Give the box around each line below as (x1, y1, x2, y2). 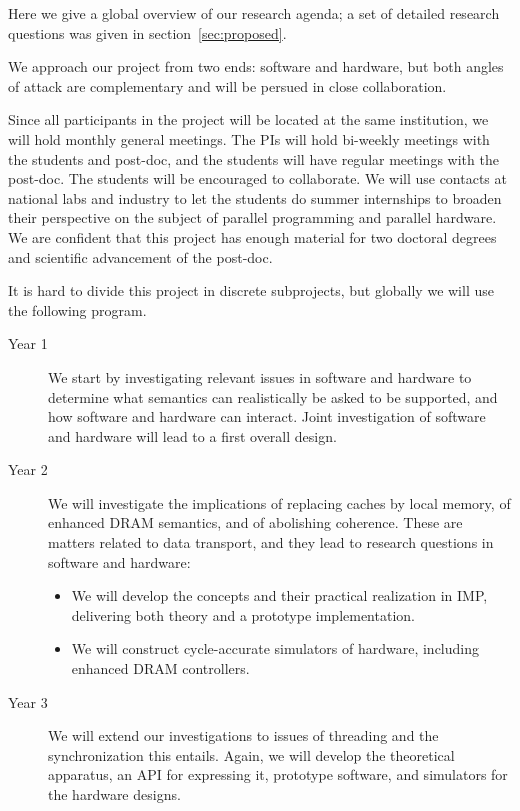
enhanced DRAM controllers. (71, 658, 250, 679)
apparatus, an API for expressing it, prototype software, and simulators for (48, 764, 508, 785)
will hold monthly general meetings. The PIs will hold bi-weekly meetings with (8, 128, 490, 149)
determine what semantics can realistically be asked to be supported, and (48, 386, 498, 407)
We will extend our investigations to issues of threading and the (48, 725, 439, 746)
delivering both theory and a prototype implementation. (71, 604, 415, 625)
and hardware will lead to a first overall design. (48, 425, 337, 446)
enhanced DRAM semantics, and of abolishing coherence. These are (48, 512, 463, 533)
